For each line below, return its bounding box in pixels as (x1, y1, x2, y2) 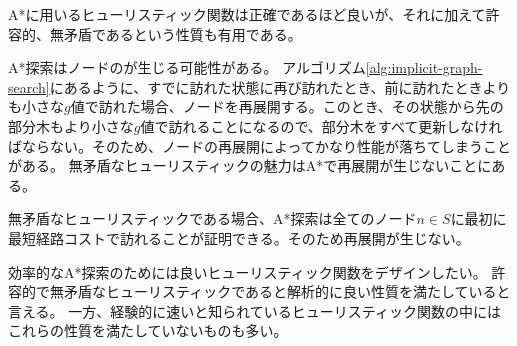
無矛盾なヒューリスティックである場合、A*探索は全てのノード (8, 208, 417, 229)
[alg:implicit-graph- (365, 57, 483, 78)
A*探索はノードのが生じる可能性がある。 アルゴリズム (8, 57, 366, 78)
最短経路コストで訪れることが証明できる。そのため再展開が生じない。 (8, 227, 470, 248)
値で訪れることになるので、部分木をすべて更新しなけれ (140, 115, 503, 136)
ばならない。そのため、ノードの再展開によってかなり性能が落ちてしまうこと (8, 135, 511, 156)
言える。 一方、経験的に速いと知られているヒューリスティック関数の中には (8, 300, 501, 321)
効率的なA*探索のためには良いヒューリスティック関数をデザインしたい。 (8, 261, 487, 282)
